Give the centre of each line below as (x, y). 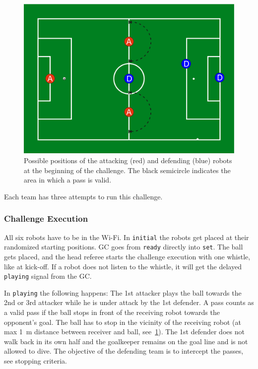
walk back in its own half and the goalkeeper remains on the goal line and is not (126, 341)
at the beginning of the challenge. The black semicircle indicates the (127, 170)
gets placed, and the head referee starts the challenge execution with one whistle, (127, 256)
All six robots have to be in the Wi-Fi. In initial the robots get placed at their (127, 237)
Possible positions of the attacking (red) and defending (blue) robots (128, 160)
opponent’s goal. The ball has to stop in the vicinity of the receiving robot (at (123, 322)
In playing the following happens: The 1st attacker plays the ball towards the (123, 292)
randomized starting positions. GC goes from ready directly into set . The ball (124, 247)
